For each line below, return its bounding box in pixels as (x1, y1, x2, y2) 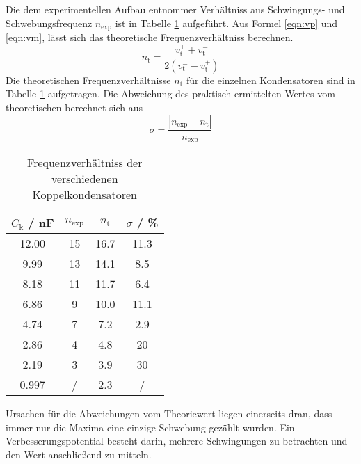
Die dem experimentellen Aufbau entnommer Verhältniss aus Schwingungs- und (6, 2, 345, 16)
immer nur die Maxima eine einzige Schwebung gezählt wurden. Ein (6, 419, 295, 434)
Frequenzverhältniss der (27, 154, 143, 171)
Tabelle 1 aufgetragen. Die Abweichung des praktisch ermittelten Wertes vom (6, 86, 335, 101)
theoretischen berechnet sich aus (6, 99, 143, 114)
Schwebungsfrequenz (6, 15, 93, 30)
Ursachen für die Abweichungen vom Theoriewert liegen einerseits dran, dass (6, 406, 332, 421)
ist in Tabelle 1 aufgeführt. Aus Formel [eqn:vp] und (115, 15, 338, 30)
